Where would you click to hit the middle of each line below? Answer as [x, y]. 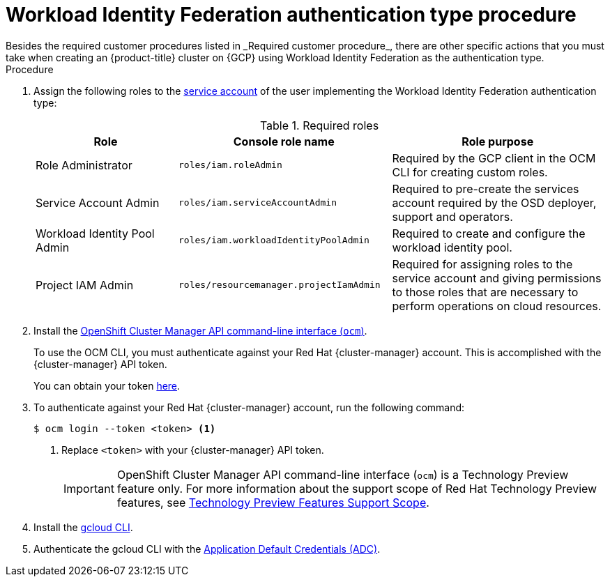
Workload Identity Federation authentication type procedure [291, 15]
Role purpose [498, 141]
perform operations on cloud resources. [497, 306]
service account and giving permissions [497, 278]
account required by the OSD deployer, [494, 202]
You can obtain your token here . [107, 385]
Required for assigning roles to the [482, 264]
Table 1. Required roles [319, 125]
